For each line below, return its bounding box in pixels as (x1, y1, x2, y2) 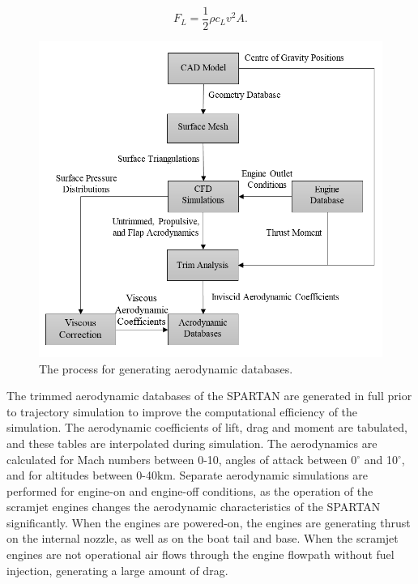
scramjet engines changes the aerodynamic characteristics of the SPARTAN (6, 498, 381, 515)
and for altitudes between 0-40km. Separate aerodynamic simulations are (6, 467, 369, 484)
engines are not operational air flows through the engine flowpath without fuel (6, 546, 395, 563)
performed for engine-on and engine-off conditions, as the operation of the (6, 482, 373, 499)
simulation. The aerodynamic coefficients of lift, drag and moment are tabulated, (6, 419, 407, 436)
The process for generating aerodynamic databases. (39, 360, 293, 377)
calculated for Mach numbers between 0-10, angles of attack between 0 (6, 450, 357, 467)
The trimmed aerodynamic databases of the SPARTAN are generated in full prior (6, 387, 412, 404)
